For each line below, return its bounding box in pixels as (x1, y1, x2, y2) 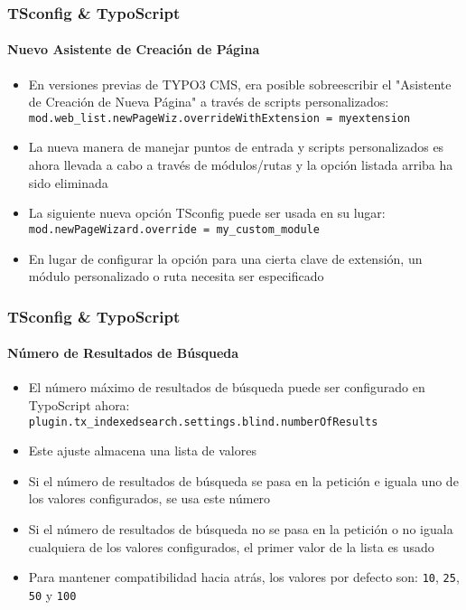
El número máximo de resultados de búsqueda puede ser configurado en (28, 378, 425, 397)
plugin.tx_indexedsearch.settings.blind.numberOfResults (28, 415, 378, 428)
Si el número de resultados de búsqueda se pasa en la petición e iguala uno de (28, 471, 459, 490)
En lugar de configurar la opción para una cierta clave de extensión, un (28, 249, 423, 267)
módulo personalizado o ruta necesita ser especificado (28, 267, 324, 286)
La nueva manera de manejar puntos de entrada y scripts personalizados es (28, 137, 444, 156)
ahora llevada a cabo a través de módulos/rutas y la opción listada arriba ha (28, 155, 453, 174)
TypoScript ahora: (28, 395, 130, 414)
